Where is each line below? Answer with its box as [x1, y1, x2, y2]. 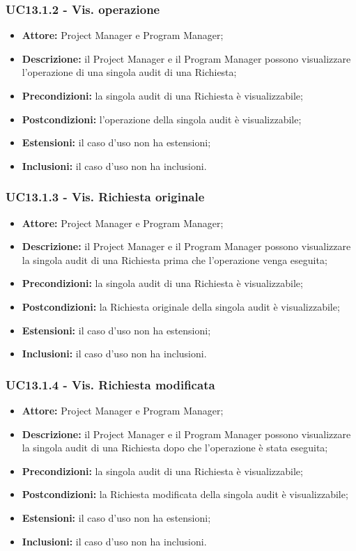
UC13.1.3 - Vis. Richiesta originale [6, 188, 205, 205]
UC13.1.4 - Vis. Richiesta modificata [6, 375, 215, 393]
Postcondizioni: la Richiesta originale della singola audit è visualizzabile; [22, 299, 340, 313]
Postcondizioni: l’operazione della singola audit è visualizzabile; [22, 111, 302, 126]
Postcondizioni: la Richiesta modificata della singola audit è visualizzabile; [22, 487, 348, 502]
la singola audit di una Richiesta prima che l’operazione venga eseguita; [22, 252, 327, 267]
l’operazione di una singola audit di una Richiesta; [22, 65, 237, 79]
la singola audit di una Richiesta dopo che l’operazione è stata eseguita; [22, 440, 328, 455]
